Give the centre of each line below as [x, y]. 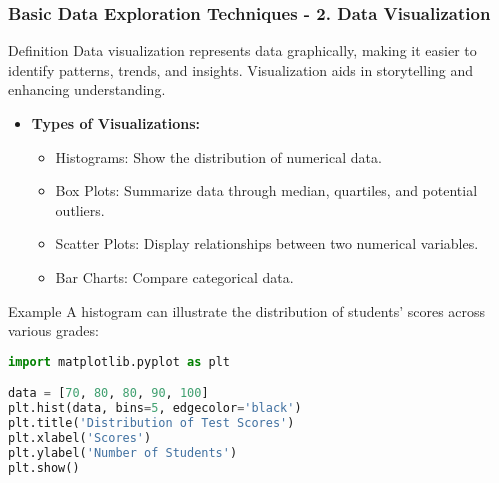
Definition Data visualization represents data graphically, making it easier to [242, 50]
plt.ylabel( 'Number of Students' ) [123, 452]
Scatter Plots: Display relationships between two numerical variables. [267, 243]
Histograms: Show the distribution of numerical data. [218, 156]
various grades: [53, 330]
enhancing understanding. [87, 89]
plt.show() [44, 467]
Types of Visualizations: [116, 123]
